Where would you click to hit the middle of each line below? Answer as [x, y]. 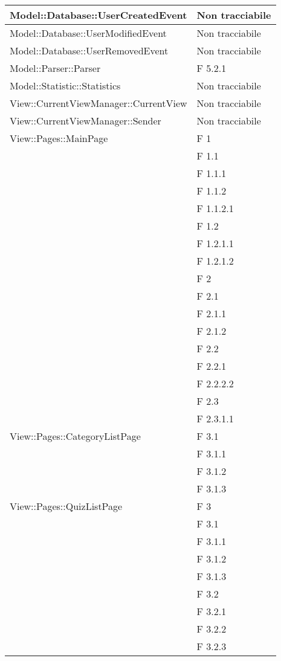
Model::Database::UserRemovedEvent [89, 50]
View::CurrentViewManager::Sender [86, 121]
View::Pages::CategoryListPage [75, 436]
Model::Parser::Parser [55, 68]
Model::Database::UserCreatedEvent [99, 15]
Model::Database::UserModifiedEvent [88, 33]
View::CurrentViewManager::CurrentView [99, 103]
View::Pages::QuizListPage [66, 506]
